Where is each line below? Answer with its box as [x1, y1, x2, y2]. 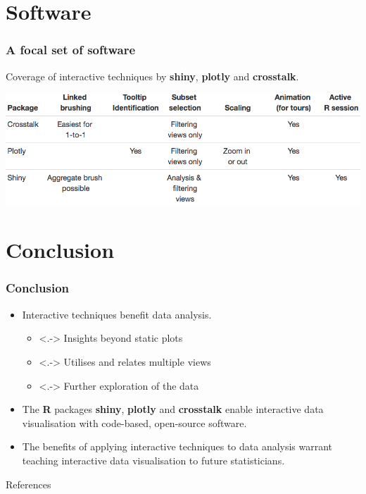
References [6, 476, 51, 491]
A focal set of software [6, 41, 136, 58]
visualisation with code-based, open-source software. [22, 415, 247, 430]
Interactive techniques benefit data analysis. [22, 307, 212, 321]
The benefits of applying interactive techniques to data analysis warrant [22, 439, 333, 454]
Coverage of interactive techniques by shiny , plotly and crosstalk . [6, 68, 299, 83]
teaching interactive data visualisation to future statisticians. [22, 452, 285, 467]
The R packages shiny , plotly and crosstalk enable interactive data [22, 402, 324, 416]
